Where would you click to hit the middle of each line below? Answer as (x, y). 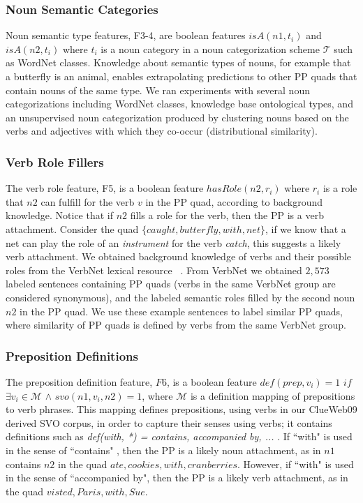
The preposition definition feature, (79, 381)
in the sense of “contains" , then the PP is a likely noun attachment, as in (163, 450)
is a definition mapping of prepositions (273, 395)
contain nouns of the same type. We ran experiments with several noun (158, 90)
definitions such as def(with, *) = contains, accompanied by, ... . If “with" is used (179, 436)
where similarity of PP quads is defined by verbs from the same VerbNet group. (176, 325)
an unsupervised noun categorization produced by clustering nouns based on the (177, 117)
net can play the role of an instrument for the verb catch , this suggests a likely (173, 242)
